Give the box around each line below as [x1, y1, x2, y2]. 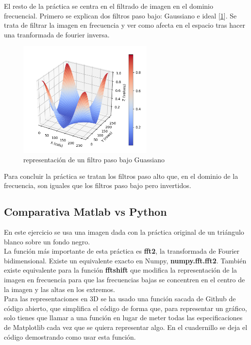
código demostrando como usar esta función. [4, 331, 136, 342]
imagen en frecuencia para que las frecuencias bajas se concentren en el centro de [4, 275, 245, 285]
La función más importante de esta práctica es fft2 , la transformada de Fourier [4, 246, 240, 256]
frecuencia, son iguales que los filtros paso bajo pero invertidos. [4, 180, 191, 190]
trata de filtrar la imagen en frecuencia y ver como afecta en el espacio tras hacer [4, 20, 245, 30]
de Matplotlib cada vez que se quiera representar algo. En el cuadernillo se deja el [4, 322, 248, 332]
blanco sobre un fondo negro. [4, 236, 90, 246]
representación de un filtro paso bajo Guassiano [23, 155, 165, 165]
